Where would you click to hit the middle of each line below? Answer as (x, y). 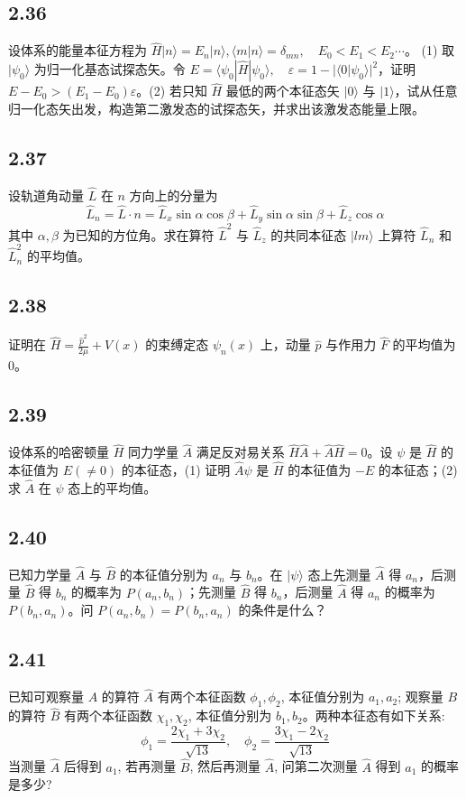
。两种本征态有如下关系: (374, 715)
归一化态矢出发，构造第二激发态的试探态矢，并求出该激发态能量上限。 (216, 108)
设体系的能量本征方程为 (78, 50)
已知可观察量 (46, 697)
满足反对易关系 (240, 452)
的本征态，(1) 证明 (176, 470)
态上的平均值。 (112, 487)
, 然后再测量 (225, 766)
